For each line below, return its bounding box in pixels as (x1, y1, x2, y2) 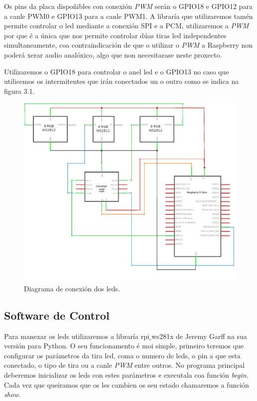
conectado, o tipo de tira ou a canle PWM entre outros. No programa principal (4, 360, 245, 370)
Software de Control (4, 307, 110, 323)
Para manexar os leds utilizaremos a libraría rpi (4, 331, 150, 341)
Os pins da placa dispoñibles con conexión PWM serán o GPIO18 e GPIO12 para (4, 1, 253, 11)
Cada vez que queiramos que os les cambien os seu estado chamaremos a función (4, 379, 249, 390)
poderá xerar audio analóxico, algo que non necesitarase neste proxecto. (4, 49, 222, 60)
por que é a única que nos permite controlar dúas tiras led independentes (4, 30, 227, 40)
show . (4, 389, 21, 400)
